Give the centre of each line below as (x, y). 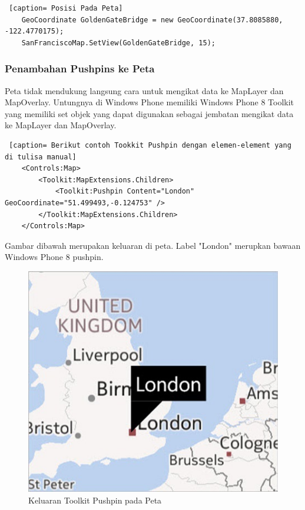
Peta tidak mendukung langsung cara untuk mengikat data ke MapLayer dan (144, 90)
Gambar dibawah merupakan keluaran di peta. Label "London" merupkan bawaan (153, 245)
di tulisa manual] (41, 157)
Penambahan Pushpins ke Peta (80, 69)
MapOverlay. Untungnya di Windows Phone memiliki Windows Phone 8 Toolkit (150, 102)
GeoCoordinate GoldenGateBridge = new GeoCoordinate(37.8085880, (152, 20)
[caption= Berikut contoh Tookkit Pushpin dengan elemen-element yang (150, 145)
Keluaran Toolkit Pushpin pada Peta (95, 500)
